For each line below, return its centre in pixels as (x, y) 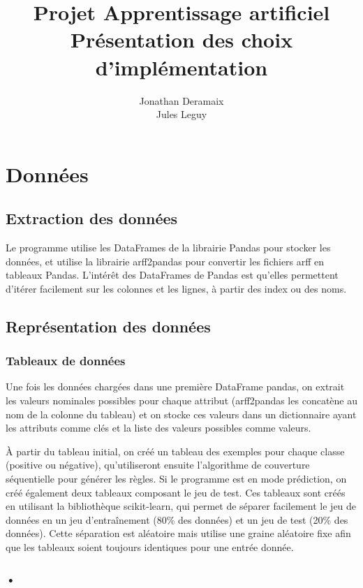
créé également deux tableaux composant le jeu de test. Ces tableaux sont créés (176, 492)
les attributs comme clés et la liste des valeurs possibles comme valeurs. (158, 428)
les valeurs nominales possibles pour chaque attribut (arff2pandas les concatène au (181, 400)
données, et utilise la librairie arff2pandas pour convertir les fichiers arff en (165, 261)
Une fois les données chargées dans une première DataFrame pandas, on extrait (175, 387)
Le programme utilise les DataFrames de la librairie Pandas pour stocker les (168, 248)
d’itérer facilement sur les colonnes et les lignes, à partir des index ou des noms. (176, 288)
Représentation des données (108, 326)
